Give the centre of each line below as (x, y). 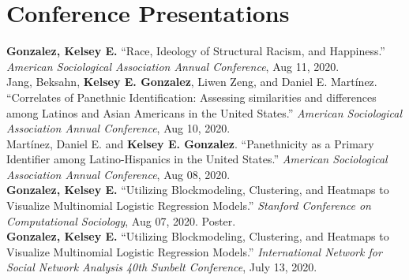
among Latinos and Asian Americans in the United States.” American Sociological (204, 112)
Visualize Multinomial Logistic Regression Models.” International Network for (194, 251)
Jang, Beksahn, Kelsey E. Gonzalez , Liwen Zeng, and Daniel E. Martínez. (192, 82)
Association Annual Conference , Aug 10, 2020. (118, 128)
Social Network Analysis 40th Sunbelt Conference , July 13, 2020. (162, 267)
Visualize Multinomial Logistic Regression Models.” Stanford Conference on (189, 205)
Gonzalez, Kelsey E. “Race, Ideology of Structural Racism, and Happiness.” (196, 51)
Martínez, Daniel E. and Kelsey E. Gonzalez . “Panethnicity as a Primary (190, 143)
